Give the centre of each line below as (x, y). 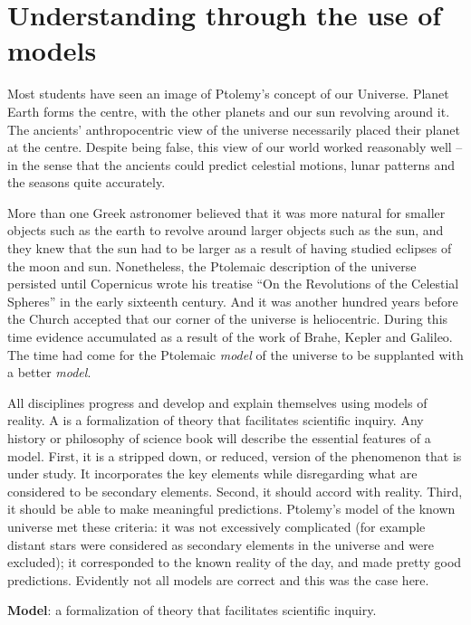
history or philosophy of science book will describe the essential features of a (219, 438)
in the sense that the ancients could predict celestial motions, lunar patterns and (231, 164)
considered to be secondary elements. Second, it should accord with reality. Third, (235, 491)
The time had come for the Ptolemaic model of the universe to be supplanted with (235, 354)
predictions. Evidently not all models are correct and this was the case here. (218, 579)
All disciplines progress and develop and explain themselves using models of (217, 402)
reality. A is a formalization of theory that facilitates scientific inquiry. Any (216, 420)
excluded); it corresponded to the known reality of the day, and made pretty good (235, 562)
